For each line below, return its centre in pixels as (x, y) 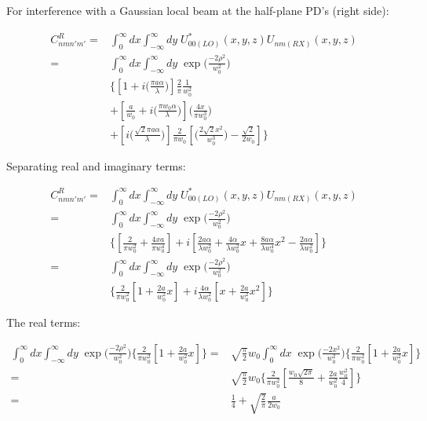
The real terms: (44, 322)
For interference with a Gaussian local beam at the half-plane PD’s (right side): (198, 10)
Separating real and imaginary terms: (96, 165)
